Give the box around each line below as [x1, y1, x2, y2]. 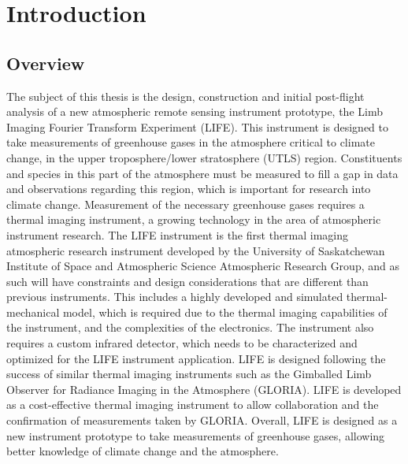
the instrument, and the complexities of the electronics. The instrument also [6, 319, 374, 336]
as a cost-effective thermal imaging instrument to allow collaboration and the [6, 396, 379, 413]
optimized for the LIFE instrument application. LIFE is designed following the [6, 350, 386, 366]
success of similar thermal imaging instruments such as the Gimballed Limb [6, 366, 372, 382]
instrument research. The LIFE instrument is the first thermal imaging [6, 226, 349, 243]
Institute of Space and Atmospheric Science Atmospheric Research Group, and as [6, 258, 399, 274]
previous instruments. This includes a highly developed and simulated [6, 288, 343, 305]
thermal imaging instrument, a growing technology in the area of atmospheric [6, 211, 381, 228]
